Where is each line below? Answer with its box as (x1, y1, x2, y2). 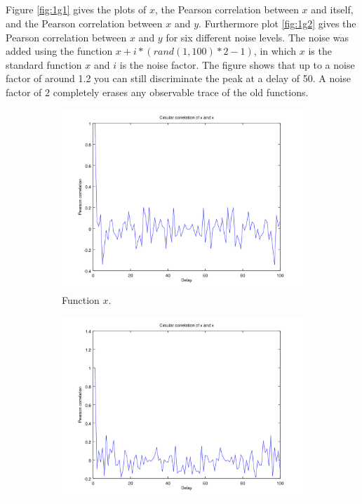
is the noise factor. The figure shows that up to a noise (119, 57, 355, 72)
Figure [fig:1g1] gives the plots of (6, 2, 147, 17)
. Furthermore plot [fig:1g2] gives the (199, 15, 356, 30)
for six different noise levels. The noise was (166, 29, 349, 44)
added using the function (6, 44, 113, 58)
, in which (253, 44, 297, 58)
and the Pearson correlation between (6, 15, 163, 30)
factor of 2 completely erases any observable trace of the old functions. (6, 84, 309, 99)
